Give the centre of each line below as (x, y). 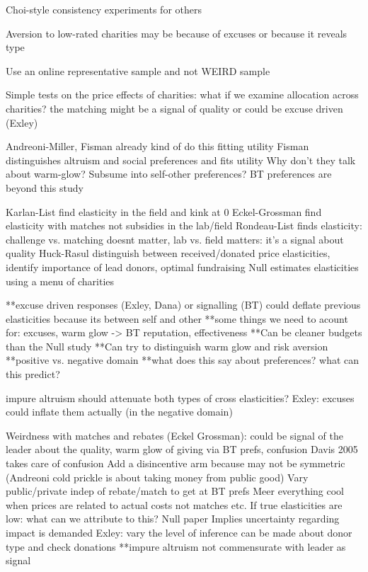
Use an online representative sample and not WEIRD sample (138, 70)
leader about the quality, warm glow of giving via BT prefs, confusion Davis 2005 (182, 449)
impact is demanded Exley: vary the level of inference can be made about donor (179, 532)
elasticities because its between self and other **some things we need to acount (177, 318)
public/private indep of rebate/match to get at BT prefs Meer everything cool (175, 491)
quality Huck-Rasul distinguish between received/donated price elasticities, (168, 253)
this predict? (33, 374)
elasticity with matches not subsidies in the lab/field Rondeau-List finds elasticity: (184, 225)
